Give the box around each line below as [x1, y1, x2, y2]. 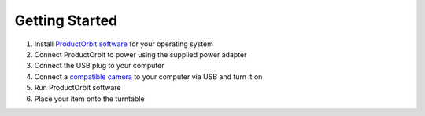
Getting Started [14, 12, 118, 29]
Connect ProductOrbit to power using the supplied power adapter [34, 49, 247, 59]
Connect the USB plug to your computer [34, 61, 164, 71]
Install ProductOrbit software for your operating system [34, 39, 214, 49]
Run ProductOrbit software [34, 83, 121, 92]
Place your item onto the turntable [34, 94, 145, 103]
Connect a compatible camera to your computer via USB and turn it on [34, 71, 263, 82]
